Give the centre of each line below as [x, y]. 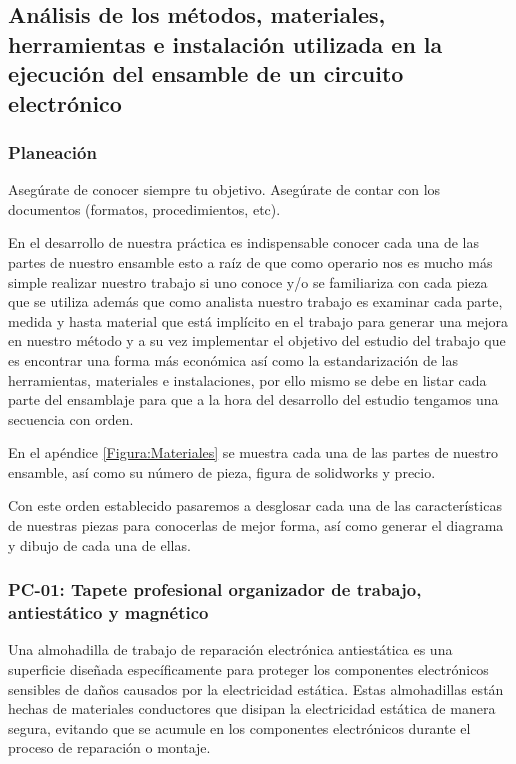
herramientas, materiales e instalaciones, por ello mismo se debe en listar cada [247, 379]
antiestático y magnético [108, 612]
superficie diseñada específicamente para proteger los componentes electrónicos [248, 669]
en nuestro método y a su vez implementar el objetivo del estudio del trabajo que [257, 340]
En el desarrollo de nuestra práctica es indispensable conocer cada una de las [244, 242]
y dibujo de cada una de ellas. [99, 544]
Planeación [52, 151]
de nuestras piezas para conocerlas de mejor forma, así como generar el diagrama [256, 525]
